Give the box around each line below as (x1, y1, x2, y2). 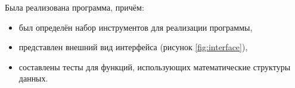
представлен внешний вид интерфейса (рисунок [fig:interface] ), (18, 41, 248, 53)
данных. (18, 72, 48, 84)
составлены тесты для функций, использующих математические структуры (18, 60, 291, 73)
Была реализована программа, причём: (5, 1, 144, 13)
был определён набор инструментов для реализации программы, (18, 21, 253, 33)
